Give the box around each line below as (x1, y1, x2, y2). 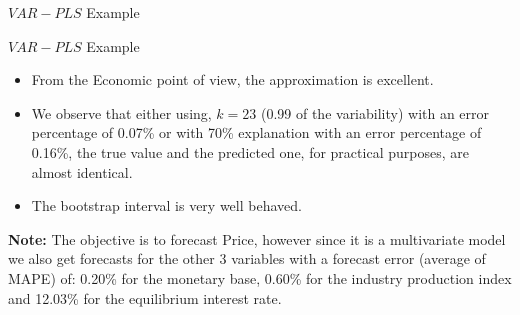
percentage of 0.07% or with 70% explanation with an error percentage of (31, 122, 482, 143)
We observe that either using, (31, 102, 212, 123)
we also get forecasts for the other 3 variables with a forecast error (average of (8, 248, 486, 269)
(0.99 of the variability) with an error (260, 102, 490, 123)
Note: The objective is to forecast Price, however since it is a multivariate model (8, 228, 506, 249)
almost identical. (31, 161, 133, 182)
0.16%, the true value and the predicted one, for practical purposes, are (31, 141, 469, 162)
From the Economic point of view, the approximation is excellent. (31, 69, 434, 90)
